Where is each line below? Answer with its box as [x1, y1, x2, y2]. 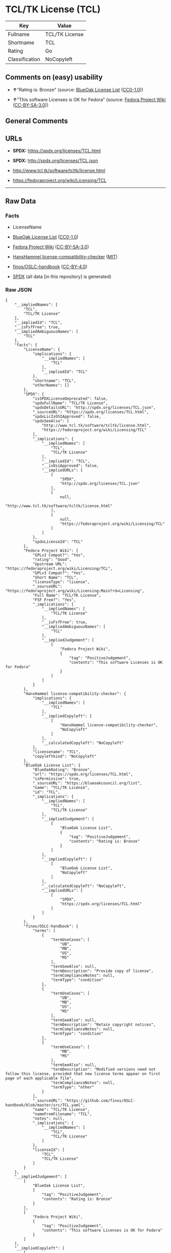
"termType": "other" [50, 1084, 95, 1089]
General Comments [5, 117, 68, 126]
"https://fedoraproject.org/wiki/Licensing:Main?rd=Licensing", [5, 588, 145, 593]
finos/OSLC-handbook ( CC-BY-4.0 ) [12, 263, 88, 269]
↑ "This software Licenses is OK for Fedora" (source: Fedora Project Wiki [12, 96, 166, 103]
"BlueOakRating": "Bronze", [32, 767, 93, 772]
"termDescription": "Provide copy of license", [50, 968, 154, 973]
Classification [8, 55, 41, 62]
